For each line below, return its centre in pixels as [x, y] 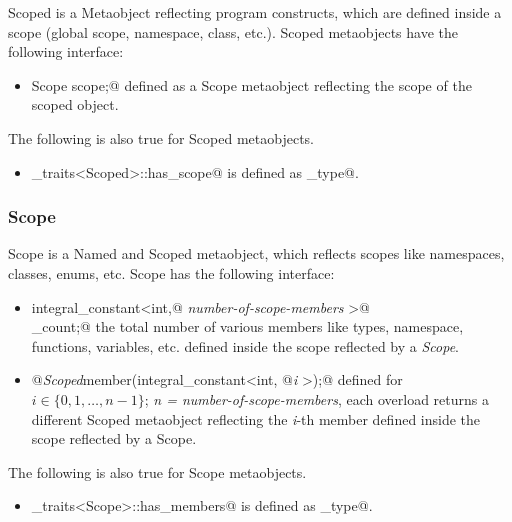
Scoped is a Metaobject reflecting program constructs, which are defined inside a [255, 12]
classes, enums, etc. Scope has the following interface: [171, 272]
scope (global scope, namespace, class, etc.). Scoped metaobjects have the [233, 31]
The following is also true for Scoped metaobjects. [161, 137]
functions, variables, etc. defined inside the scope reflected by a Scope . [245, 345]
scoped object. [75, 104]
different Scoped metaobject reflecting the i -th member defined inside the [256, 418]
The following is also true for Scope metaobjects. [157, 471]
